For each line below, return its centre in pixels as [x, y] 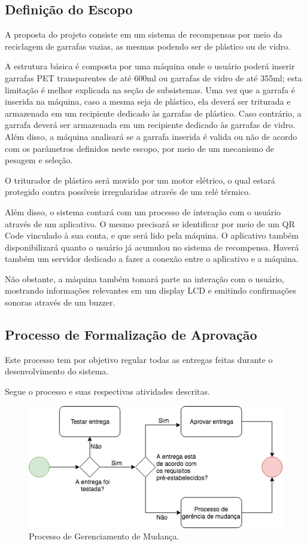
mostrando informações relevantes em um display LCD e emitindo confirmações [151, 290]
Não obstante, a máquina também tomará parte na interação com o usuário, [145, 278]
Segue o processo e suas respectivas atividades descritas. [107, 391]
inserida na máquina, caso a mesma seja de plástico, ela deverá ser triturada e [148, 101]
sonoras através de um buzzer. [60, 302]
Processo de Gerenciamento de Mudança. [104, 536]
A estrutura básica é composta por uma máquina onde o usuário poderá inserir [150, 66]
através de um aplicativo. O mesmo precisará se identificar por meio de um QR [150, 223]
